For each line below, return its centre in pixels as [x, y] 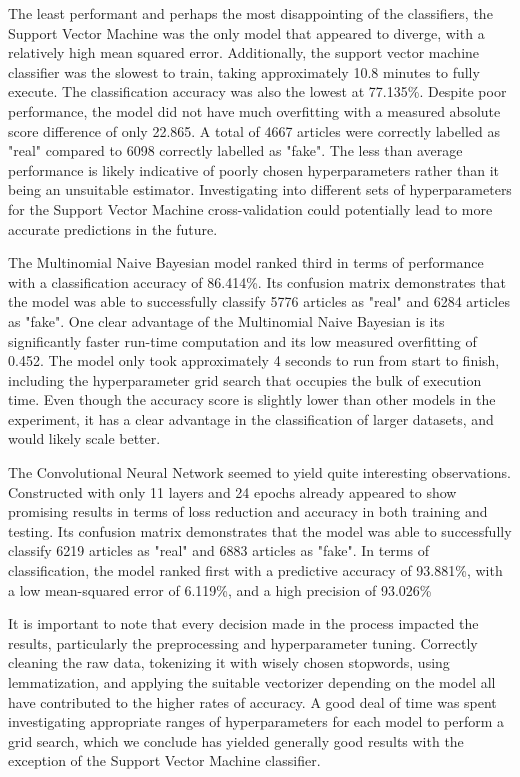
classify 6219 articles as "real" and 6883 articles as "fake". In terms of [218, 550]
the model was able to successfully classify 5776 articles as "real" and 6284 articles [259, 301]
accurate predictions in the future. [113, 228]
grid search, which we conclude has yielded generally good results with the [236, 740]
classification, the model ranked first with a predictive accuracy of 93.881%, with [255, 570]
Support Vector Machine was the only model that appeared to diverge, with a [246, 32]
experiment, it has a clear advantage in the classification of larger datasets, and [251, 418]
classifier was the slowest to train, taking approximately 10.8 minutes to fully [244, 71]
